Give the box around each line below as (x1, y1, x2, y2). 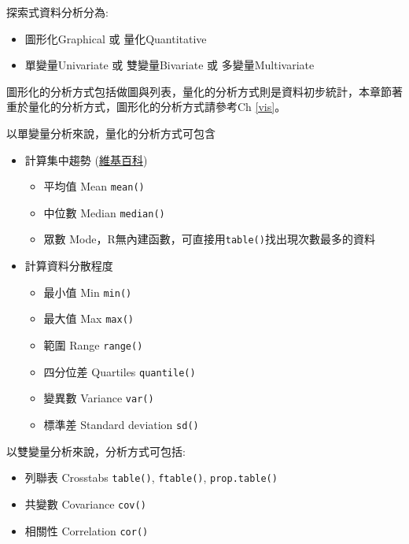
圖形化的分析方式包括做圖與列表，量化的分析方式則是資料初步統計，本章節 (6, 83, 392, 99)
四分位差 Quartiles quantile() (43, 363, 196, 379)
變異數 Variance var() (43, 390, 154, 406)
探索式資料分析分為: (6, 4, 109, 20)
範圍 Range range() (43, 337, 143, 353)
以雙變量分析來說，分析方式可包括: (6, 442, 186, 459)
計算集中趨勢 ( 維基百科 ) (24, 151, 148, 168)
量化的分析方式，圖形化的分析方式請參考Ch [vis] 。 (28, 98, 286, 115)
